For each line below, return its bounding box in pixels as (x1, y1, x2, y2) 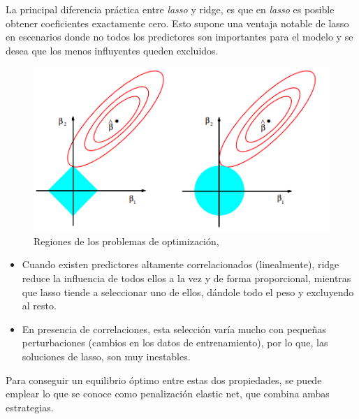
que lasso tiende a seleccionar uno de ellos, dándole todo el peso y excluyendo (22, 284, 354, 299)
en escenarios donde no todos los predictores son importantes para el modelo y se (6, 29, 353, 44)
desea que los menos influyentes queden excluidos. (6, 43, 219, 57)
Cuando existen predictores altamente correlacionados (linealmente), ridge (22, 257, 339, 272)
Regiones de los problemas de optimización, (34, 233, 219, 248)
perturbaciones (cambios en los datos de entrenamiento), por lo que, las (22, 335, 328, 350)
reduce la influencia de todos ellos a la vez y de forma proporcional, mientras (22, 270, 351, 285)
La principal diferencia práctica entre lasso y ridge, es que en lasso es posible (6, 2, 335, 16)
